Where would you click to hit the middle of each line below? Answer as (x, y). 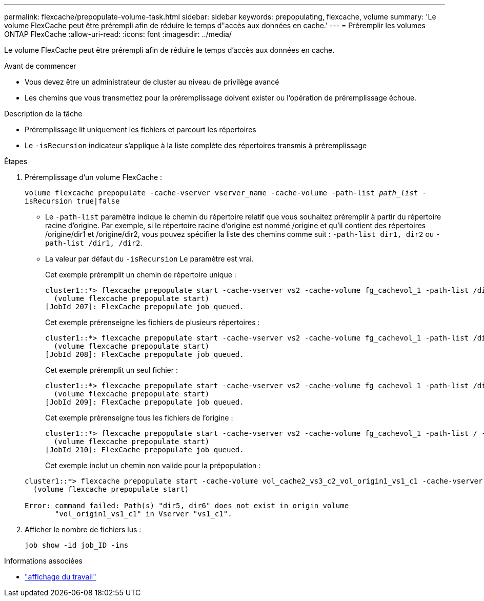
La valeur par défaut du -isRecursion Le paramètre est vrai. (149, 259)
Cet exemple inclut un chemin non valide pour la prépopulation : (153, 465)
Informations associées (43, 561)
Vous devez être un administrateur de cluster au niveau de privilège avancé (152, 82)
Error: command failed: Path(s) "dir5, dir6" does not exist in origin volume (187, 506)
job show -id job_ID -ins (77, 545)
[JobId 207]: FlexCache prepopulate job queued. (145, 307)
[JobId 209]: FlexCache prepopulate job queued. (145, 402)
